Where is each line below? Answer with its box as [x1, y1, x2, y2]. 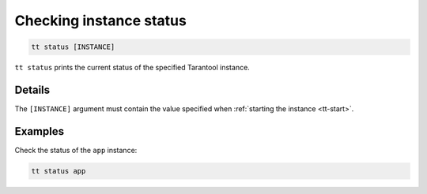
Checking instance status [14, 12, 187, 29]
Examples [14, 125, 65, 138]
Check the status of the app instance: [14, 145, 138, 155]
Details [14, 83, 51, 96]
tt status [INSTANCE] [31, 43, 115, 51]
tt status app [31, 166, 86, 175]
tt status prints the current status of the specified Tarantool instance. [14, 63, 251, 73]
